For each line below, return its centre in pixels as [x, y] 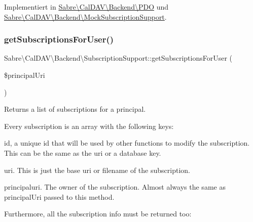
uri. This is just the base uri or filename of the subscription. [97, 170]
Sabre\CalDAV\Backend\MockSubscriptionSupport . [85, 16]
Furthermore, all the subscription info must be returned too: [98, 214]
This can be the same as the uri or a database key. [83, 152]
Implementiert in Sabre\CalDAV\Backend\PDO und [86, 7]
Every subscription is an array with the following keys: [89, 126]
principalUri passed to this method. [59, 196]
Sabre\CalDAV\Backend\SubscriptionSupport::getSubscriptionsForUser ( [118, 58]
